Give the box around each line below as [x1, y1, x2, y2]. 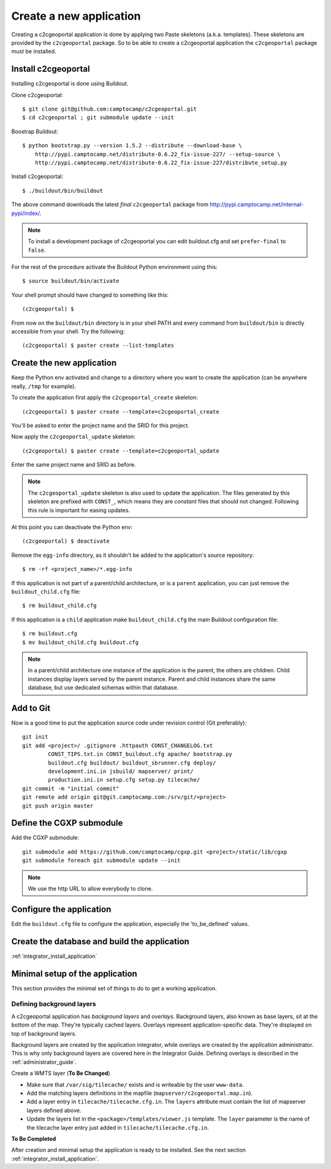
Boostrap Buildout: [11, 128, 58, 135]
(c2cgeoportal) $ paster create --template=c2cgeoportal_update [22, 447, 220, 454]
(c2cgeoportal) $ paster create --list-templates [22, 342, 175, 349]
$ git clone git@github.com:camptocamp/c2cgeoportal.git [22, 106, 197, 113]
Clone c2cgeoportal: [11, 91, 64, 98]
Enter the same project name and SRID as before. [11, 461, 136, 468]
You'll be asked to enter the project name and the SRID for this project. [11, 421, 190, 429]
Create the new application [11, 358, 117, 368]
